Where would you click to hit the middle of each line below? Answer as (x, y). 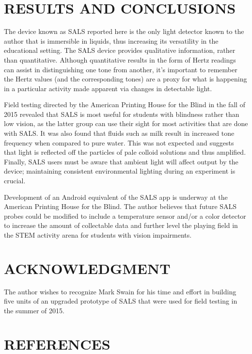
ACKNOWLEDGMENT (87, 268)
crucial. (15, 181)
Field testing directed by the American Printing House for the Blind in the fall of (125, 105)
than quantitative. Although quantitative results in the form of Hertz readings (120, 59)
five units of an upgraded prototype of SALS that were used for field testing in (121, 301)
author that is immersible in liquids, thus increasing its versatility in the (111, 40)
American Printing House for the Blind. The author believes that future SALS (120, 206)
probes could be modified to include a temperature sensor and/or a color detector (125, 216)
